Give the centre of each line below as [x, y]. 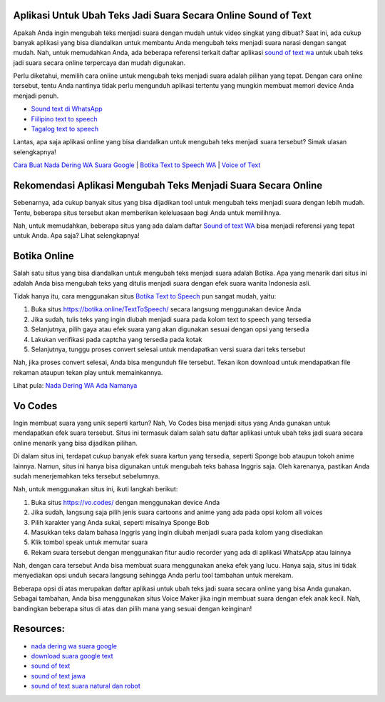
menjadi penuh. [36, 96]
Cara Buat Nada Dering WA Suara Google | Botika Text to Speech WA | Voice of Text [137, 165]
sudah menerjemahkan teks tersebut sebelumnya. [87, 476]
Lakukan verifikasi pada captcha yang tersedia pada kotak [117, 339]
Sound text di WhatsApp [67, 109]
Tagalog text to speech [65, 129]
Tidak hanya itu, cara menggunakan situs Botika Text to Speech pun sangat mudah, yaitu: [145, 296]
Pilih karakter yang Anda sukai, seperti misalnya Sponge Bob [120, 522]
